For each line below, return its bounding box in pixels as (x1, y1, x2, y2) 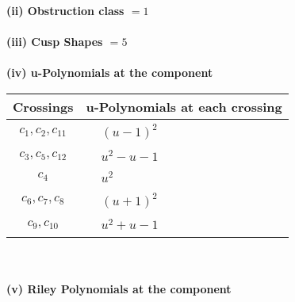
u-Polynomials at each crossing (86, 97, 282, 116)
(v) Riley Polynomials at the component (6, 280, 232, 296)
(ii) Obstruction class (6, 2, 125, 18)
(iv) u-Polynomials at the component (6, 64, 213, 81)
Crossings (13, 97, 74, 116)
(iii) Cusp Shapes (6, 33, 103, 50)
